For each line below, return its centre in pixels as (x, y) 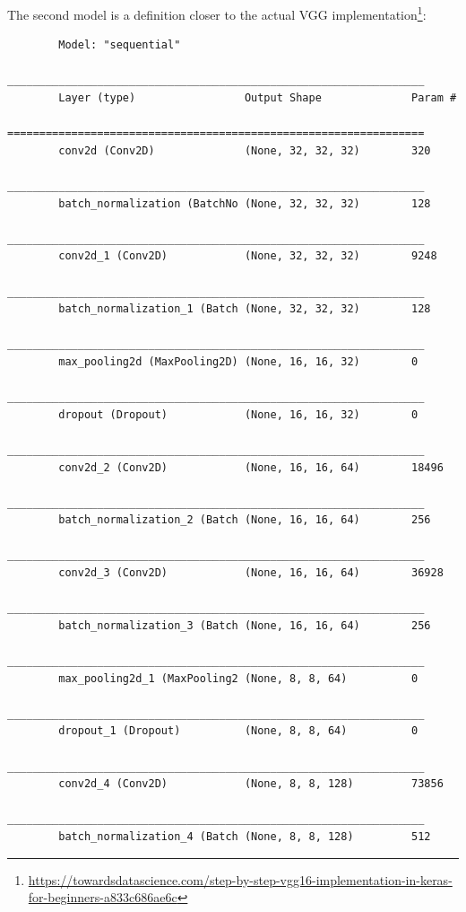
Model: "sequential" (120, 45)
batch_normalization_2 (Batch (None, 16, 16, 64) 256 (245, 520)
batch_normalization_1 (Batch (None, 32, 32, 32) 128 (245, 309)
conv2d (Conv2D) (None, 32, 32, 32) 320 (245, 150)
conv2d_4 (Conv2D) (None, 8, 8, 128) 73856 (251, 784)
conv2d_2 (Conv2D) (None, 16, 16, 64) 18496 (251, 467)
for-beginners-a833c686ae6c (103, 897)
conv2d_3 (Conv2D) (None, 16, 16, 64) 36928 (251, 573)
